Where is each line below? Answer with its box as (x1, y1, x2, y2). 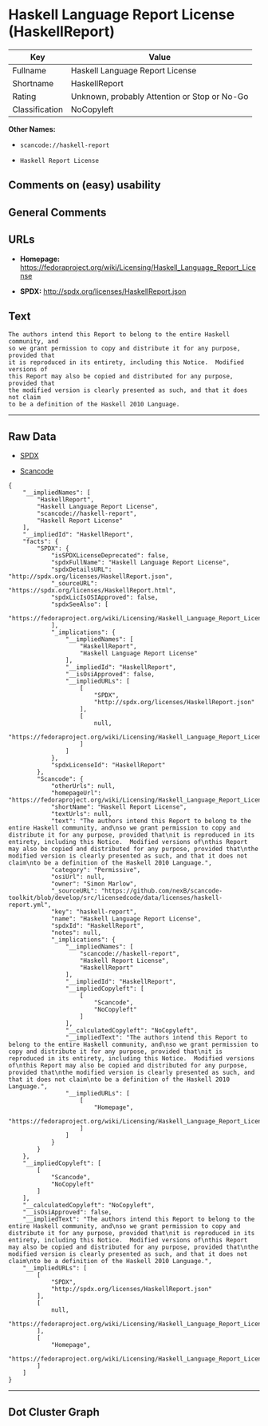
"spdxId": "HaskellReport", (50, 922, 145, 930)
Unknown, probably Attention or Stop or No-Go (70, 90, 249, 101)
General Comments (8, 205, 107, 219)
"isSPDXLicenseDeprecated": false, (50, 552, 170, 560)
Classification (12, 104, 64, 115)
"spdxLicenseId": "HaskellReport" (50, 761, 166, 770)
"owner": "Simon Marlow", (50, 880, 137, 888)
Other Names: (8, 124, 56, 133)
